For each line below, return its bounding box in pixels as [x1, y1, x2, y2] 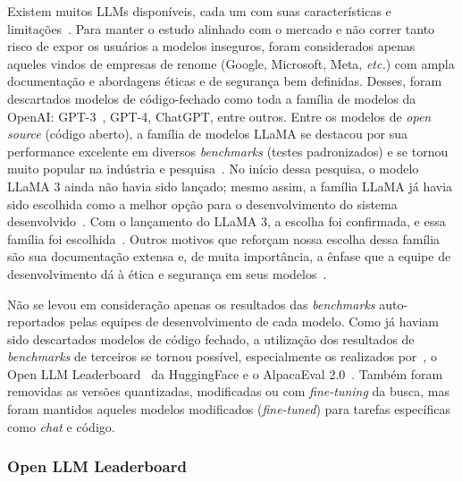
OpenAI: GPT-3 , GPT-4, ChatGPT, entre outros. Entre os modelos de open [7, 106, 432, 125]
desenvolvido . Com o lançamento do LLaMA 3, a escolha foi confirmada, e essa [7, 212, 446, 231]
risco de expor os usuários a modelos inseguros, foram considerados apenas [7, 37, 416, 55]
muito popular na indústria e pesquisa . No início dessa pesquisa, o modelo [7, 159, 419, 178]
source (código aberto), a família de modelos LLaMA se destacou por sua [7, 124, 408, 143]
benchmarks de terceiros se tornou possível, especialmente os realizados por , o [7, 347, 437, 366]
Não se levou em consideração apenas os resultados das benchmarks [7, 294, 375, 313]
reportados [7, 312, 66, 331]
